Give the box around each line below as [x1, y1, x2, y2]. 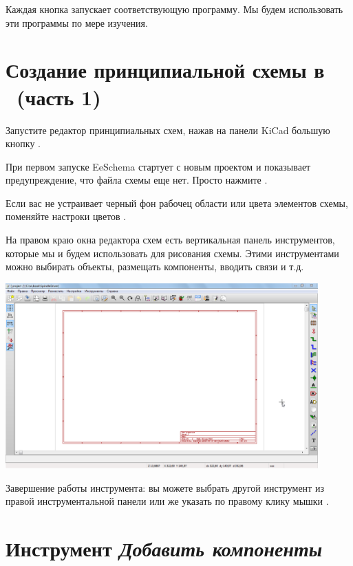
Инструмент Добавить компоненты [6, 534, 323, 563]
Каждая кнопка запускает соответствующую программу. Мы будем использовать [6, 2, 343, 16]
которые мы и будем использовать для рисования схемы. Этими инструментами [6, 246, 339, 260]
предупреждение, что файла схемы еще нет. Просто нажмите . [6, 173, 268, 187]
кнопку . [6, 136, 41, 151]
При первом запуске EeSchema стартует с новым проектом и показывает [6, 159, 311, 173]
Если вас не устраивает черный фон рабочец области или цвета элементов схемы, [6, 195, 348, 210]
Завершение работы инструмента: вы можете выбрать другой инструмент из [6, 480, 324, 494]
